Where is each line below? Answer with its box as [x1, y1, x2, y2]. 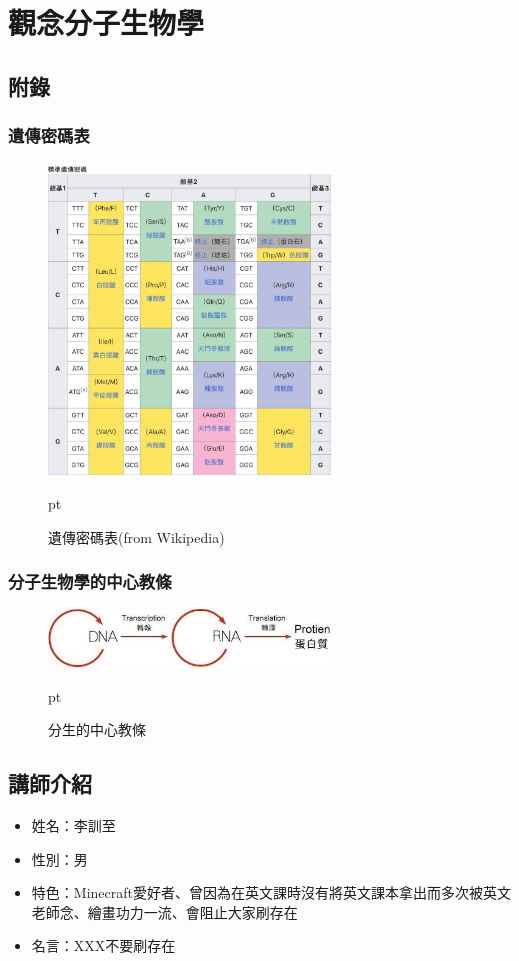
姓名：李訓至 [31, 815, 116, 836]
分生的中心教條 [48, 719, 146, 740]
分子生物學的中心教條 [8, 569, 172, 594]
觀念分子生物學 [8, 2, 205, 43]
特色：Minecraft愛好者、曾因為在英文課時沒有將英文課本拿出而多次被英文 [31, 882, 511, 903]
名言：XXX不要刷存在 [31, 935, 176, 956]
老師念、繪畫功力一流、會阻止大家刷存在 [31, 901, 298, 922]
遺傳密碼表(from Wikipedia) [48, 526, 225, 547]
